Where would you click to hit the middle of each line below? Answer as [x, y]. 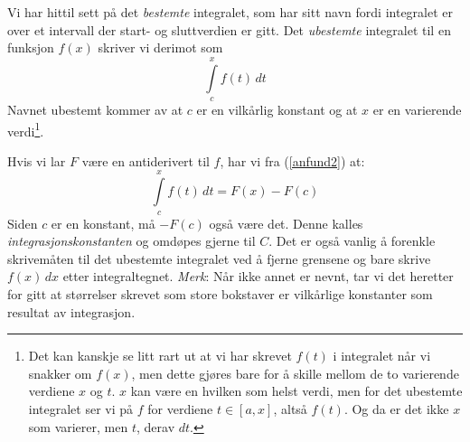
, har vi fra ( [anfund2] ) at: [292, 160]
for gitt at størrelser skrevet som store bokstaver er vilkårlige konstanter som [220, 293]
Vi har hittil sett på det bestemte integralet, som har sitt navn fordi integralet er [230, 12]
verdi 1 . [26, 129]
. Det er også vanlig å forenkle [352, 241]
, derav [155, 426]
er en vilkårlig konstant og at [277, 109]
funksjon [31, 47]
